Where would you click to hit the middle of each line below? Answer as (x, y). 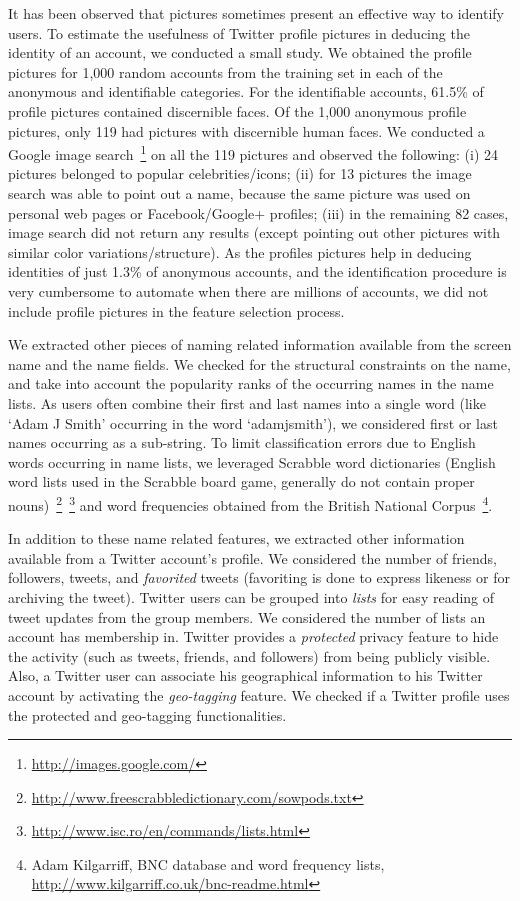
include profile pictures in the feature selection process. (176, 310)
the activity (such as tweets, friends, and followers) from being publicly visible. (249, 655)
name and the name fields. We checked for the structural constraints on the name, (259, 363)
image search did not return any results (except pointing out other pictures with (254, 232)
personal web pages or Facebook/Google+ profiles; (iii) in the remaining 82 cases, (258, 212)
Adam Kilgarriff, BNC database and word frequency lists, (208, 863)
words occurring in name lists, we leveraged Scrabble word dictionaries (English (252, 461)
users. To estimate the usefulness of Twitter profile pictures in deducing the (239, 32)
